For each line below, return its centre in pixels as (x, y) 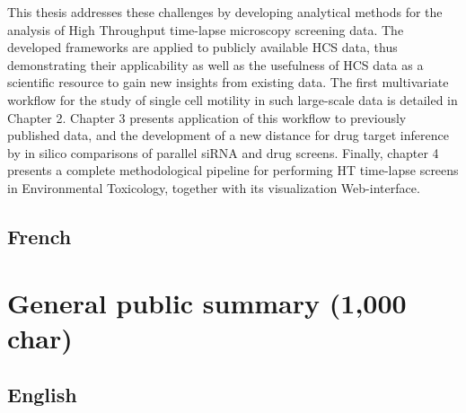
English (42, 395)
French (40, 236)
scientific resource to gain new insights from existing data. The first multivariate (228, 82)
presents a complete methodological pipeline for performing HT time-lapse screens (233, 170)
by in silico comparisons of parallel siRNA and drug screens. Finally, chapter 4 (223, 152)
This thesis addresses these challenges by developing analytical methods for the (225, 12)
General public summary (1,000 (207, 302)
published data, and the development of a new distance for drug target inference (228, 135)
